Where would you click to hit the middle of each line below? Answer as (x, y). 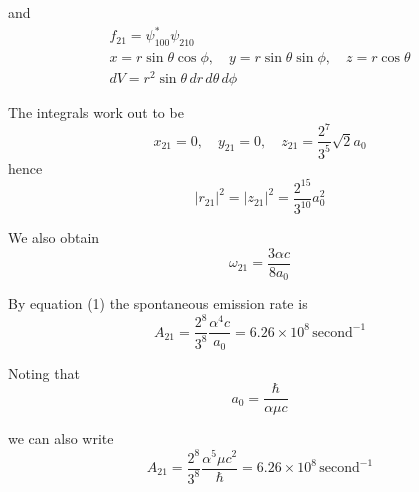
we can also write (61, 438)
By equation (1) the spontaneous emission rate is (158, 303)
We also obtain (54, 237)
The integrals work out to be (96, 112)
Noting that (44, 372)
